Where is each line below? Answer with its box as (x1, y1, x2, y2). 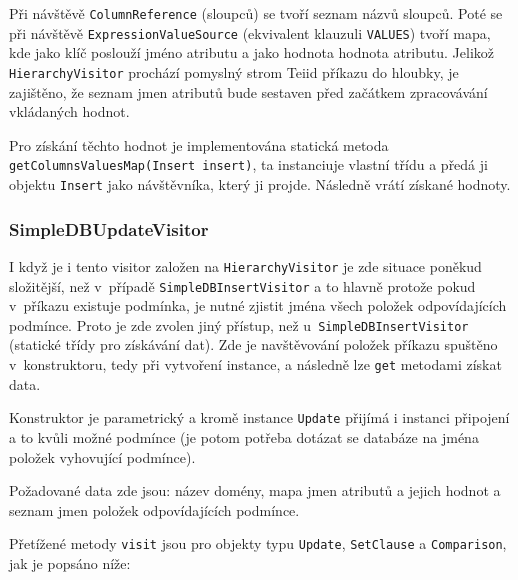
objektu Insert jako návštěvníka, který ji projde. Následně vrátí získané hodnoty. (9, 174, 511, 194)
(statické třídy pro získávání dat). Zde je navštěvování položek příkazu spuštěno (9, 334, 498, 355)
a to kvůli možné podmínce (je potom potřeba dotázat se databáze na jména (9, 426, 479, 447)
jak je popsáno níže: (9, 552, 131, 573)
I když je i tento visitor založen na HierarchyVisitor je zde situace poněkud (9, 255, 482, 276)
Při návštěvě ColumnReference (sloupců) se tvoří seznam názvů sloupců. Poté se (9, 3, 503, 23)
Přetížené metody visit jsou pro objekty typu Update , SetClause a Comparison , (9, 533, 507, 554)
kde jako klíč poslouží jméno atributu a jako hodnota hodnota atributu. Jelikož (9, 42, 494, 63)
